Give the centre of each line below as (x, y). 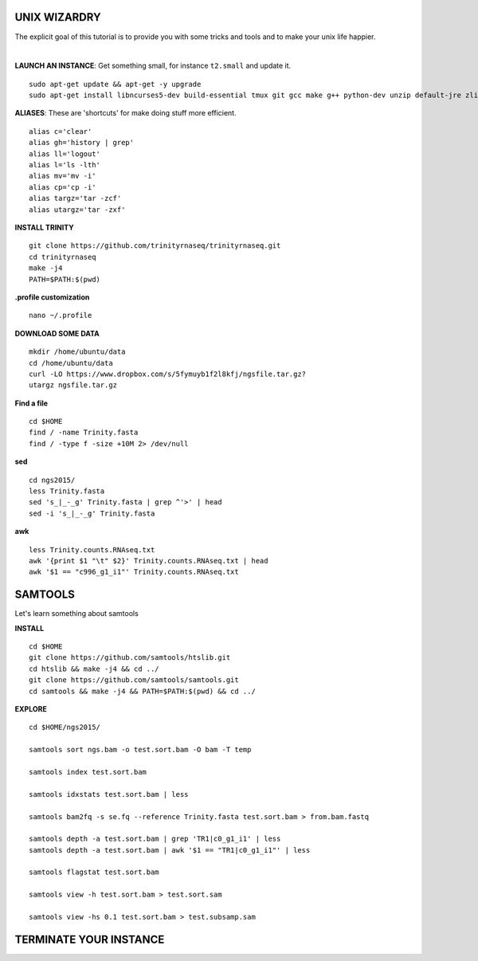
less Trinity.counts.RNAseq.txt (92, 549)
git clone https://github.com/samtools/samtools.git (134, 680)
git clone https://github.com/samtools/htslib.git (130, 658)
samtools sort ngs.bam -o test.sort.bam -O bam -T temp (140, 750)
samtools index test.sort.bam (88, 772)
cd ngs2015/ (52, 480)
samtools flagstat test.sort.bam (94, 872)
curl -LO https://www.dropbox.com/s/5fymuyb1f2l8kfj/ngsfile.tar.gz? (168, 374)
